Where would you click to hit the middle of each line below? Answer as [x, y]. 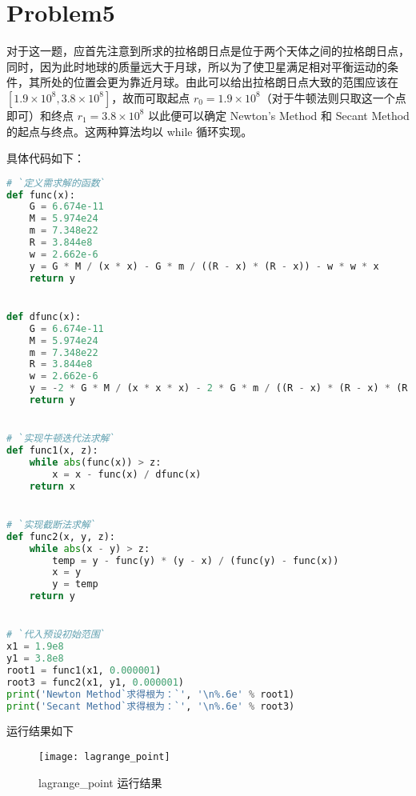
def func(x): [41, 195]
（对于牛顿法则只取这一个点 [333, 97]
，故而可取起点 [151, 97]
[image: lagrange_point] [104, 757]
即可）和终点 [40, 115]
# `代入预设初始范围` [56, 635]
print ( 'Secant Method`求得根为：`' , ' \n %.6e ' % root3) [151, 706]
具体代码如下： [46, 158]
